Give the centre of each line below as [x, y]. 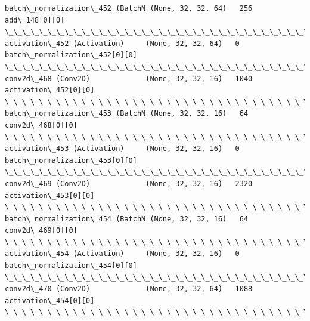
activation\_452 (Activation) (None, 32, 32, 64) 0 [122, 43]
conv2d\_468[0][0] [41, 125]
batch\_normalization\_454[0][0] [71, 266]
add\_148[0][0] [35, 20]
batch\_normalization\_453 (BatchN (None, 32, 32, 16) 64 [127, 114]
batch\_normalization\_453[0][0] [71, 160]
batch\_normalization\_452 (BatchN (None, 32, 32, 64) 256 [129, 8]
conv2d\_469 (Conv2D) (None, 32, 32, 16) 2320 [129, 183]
